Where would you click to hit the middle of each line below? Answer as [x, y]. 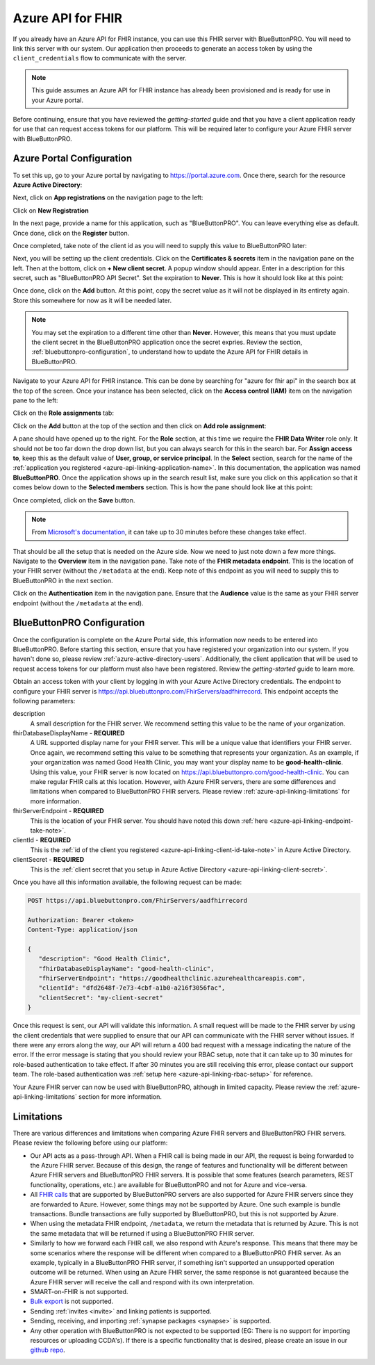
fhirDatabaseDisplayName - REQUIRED [69, 733]
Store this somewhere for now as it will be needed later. [92, 300]
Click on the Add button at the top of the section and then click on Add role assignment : [140, 426]
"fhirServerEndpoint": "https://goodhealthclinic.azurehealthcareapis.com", [172, 979]
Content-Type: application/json [83, 930]
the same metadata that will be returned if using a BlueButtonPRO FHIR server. [142, 1233]
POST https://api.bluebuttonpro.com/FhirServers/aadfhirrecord [137, 900]
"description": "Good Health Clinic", [105, 959]
